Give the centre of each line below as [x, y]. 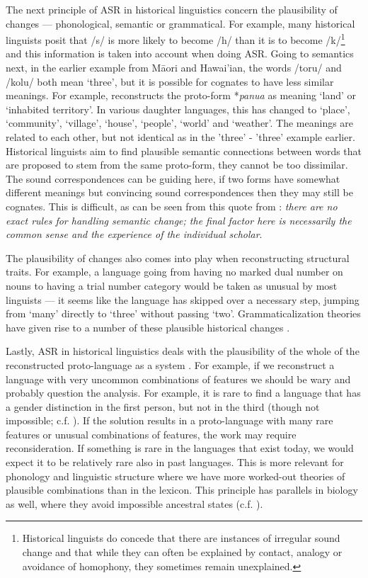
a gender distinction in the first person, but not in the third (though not [163, 406]
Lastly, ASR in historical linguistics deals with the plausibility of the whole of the [183, 351]
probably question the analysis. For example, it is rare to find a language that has [183, 393]
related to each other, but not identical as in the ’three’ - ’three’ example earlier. [180, 137]
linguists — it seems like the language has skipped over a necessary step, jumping [183, 299]
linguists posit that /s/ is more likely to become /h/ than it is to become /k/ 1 [176, 39]
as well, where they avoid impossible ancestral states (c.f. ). [134, 503]
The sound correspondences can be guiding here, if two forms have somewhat [173, 178]
